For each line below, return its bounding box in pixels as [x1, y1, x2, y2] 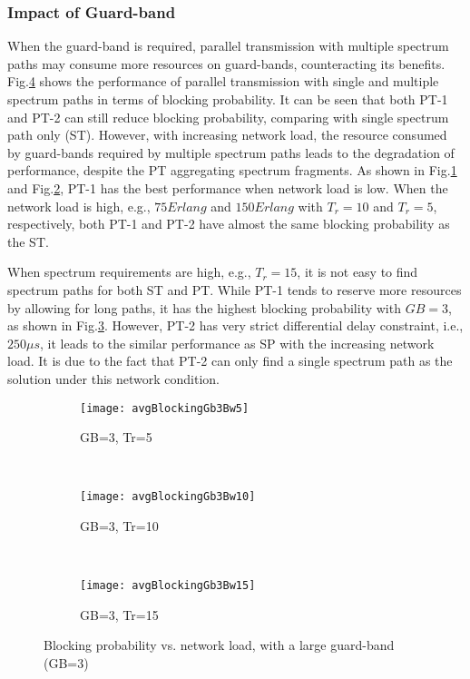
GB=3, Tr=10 [80, 517, 159, 535]
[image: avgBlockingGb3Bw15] [80, 579, 256, 593]
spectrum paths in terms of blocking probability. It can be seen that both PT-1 [7, 90, 448, 108]
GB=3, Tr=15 [80, 605, 159, 624]
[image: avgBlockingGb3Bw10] [80, 490, 256, 504]
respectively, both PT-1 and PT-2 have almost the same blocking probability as [7, 214, 450, 233]
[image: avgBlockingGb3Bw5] [80, 401, 250, 415]
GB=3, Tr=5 [80, 428, 152, 447]
